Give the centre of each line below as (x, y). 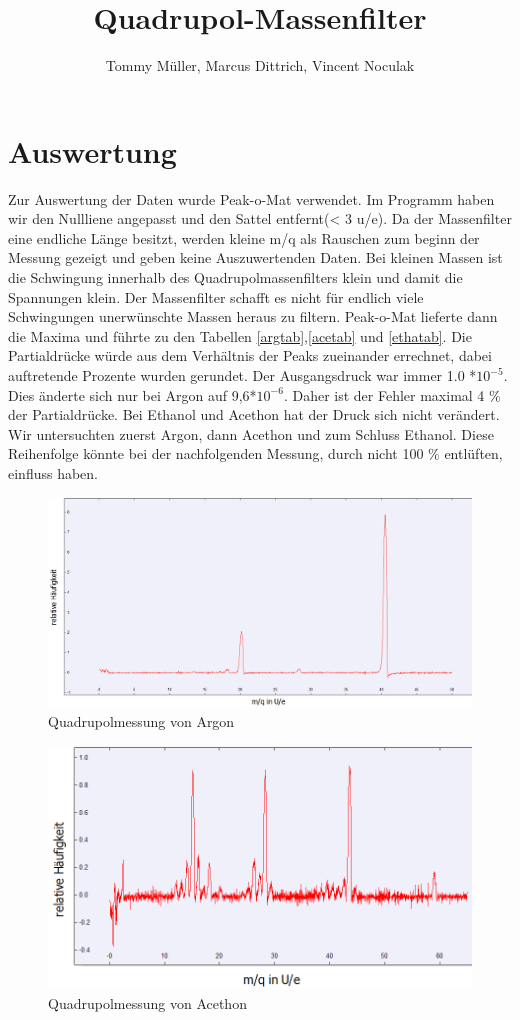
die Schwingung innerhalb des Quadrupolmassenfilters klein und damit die (235, 277)
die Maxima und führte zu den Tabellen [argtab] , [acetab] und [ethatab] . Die (240, 335)
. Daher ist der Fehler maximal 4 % (392, 394)
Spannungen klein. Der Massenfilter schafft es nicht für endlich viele (216, 296)
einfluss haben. (53, 472)
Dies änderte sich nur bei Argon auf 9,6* (132, 394)
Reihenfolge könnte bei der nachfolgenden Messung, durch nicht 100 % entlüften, (255, 453)
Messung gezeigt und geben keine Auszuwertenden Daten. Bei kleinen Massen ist (255, 257)
